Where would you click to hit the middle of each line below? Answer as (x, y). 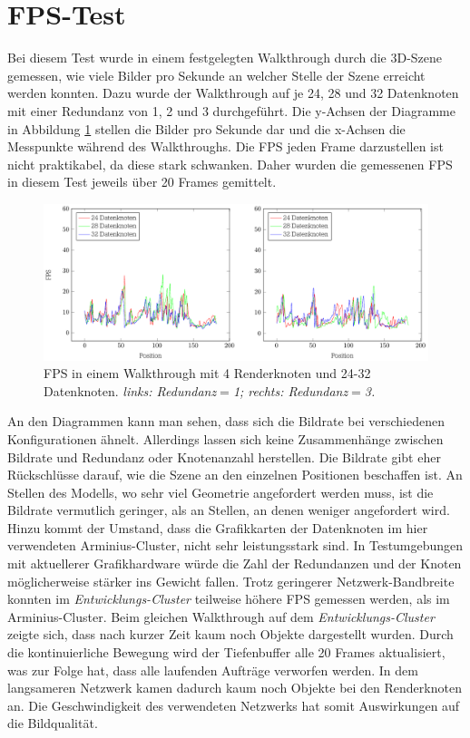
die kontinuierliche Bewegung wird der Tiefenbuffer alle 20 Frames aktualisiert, (226, 652)
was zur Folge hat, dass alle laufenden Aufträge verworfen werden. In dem (213, 670)
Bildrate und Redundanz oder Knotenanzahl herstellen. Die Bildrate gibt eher (224, 456)
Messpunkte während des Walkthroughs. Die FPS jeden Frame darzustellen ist (225, 146)
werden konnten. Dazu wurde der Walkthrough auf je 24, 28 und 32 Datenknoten (233, 93)
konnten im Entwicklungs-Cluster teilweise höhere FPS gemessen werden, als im (229, 599)
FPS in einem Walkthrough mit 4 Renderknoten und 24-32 (207, 373)
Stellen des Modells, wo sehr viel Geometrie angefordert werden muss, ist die (220, 492)
